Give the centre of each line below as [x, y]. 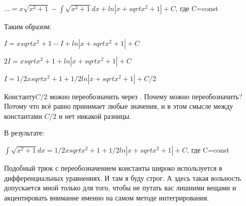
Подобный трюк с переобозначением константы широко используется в [113, 167]
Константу [20, 96]
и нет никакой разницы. [95, 116]
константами [23, 116]
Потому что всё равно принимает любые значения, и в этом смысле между [119, 106]
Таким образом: [28, 26]
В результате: [24, 133]
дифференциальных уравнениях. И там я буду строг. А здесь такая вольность [123, 178]
